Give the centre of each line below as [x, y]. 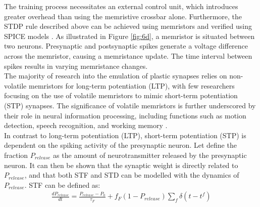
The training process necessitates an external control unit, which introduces [121, 6]
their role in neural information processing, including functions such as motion [125, 115]
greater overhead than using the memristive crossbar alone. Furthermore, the [123, 16]
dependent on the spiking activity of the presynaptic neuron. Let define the [120, 145]
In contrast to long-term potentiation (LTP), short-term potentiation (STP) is [125, 135]
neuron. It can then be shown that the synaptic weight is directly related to [121, 165]
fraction [16, 155]
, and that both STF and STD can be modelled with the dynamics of [132, 175]
